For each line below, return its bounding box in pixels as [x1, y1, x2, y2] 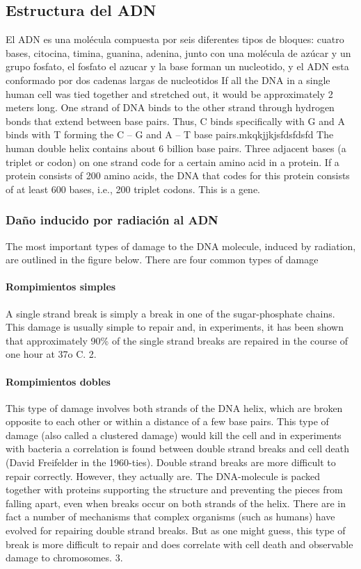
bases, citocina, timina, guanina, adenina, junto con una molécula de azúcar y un [6, 45, 351, 60]
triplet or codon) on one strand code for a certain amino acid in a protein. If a [6, 154, 339, 169]
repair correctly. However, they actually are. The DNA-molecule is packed [6, 468, 320, 483]
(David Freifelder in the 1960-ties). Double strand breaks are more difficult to [6, 455, 336, 470]
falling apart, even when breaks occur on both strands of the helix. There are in [6, 495, 346, 510]
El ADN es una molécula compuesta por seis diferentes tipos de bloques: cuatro [6, 32, 344, 47]
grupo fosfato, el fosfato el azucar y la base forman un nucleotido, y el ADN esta [6, 59, 349, 74]
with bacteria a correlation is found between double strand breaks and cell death [6, 441, 349, 456]
